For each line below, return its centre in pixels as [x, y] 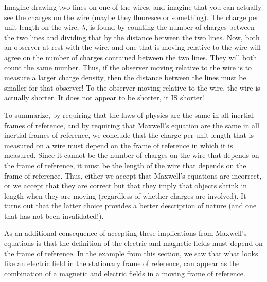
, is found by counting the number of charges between [170, 27]
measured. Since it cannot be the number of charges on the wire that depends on [132, 155]
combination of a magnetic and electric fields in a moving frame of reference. [125, 273]
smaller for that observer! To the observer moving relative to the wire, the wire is [132, 87]
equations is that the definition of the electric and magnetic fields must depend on [133, 243]
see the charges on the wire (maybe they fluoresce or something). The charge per [131, 17]
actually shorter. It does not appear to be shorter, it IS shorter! [104, 98]
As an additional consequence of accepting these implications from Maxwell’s [126, 233]
